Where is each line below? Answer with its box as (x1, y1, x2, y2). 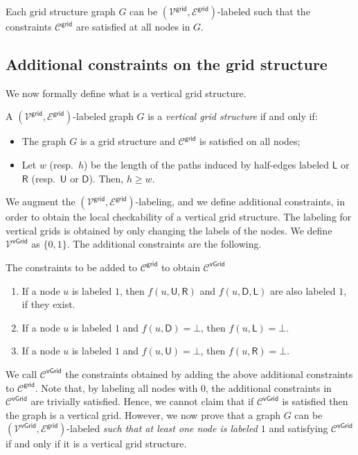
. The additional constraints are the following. (66, 237, 262, 251)
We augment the (6, 194, 75, 209)
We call (6, 366, 37, 381)
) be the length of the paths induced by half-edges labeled (84, 157, 330, 171)
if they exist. (21, 297, 75, 311)
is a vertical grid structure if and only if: (147, 109, 318, 123)
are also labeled (269, 283, 336, 298)
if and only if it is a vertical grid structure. (6, 436, 187, 451)
